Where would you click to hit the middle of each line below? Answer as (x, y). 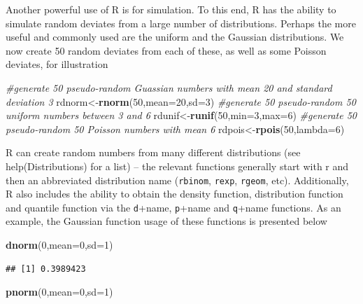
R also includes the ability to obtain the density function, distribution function (175, 194)
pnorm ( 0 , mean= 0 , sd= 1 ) (59, 292)
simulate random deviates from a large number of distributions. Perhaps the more (181, 23)
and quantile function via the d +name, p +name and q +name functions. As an (173, 207)
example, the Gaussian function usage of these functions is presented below (166, 221)
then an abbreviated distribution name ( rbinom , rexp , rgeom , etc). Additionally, (177, 180)
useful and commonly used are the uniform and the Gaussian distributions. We (175, 37)
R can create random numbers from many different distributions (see (153, 152)
